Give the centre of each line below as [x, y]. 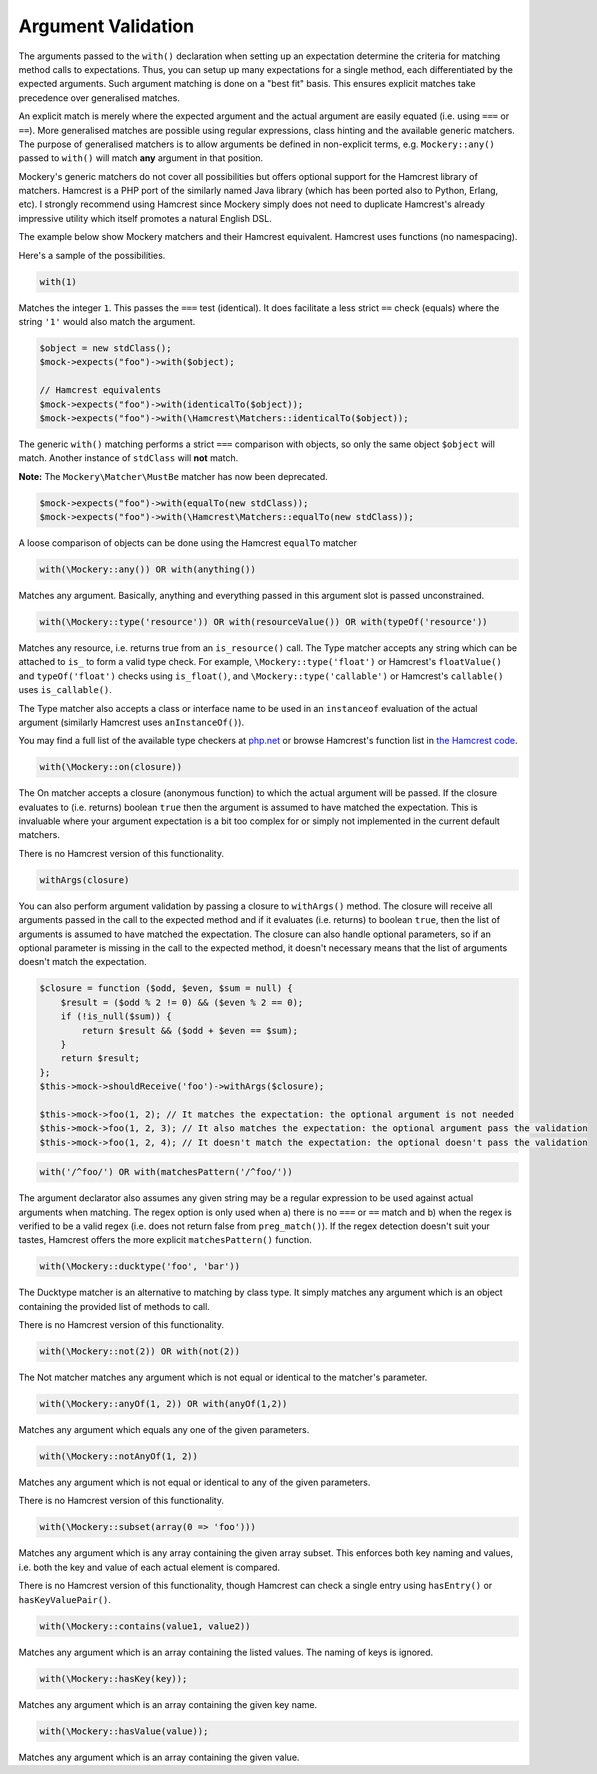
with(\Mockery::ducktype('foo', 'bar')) [139, 1266]
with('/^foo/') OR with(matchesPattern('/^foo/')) [166, 1172]
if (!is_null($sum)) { [116, 1016]
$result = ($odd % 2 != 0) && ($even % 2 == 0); [182, 1002]
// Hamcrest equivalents [100, 390]
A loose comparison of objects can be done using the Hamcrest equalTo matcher [187, 543]
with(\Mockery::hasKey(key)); [113, 1678]
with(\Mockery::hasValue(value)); [124, 1731]
